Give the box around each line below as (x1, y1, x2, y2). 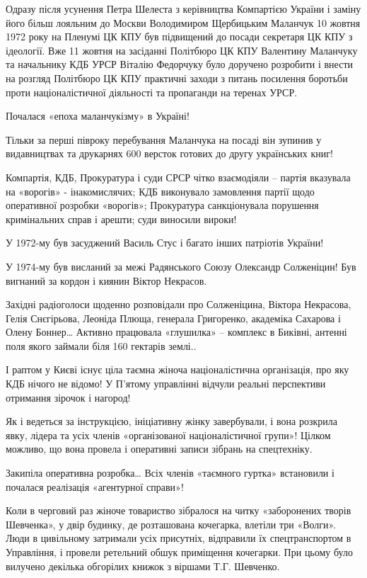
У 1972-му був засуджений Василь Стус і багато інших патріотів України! (6, 235, 324, 250)
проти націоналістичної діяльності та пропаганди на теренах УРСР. (6, 84, 298, 99)
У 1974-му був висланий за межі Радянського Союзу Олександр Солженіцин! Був (6, 259, 356, 273)
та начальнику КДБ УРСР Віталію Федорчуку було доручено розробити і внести (6, 57, 354, 72)
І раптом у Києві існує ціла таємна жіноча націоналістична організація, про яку (6, 362, 349, 377)
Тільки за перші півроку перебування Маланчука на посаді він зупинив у (6, 132, 322, 147)
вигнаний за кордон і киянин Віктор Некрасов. (6, 273, 207, 288)
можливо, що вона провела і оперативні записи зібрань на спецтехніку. (6, 441, 313, 456)
